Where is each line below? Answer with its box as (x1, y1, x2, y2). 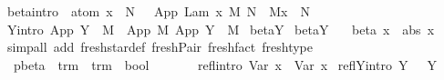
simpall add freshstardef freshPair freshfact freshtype (6, 37, 314, 56)
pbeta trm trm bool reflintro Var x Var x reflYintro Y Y (13, 55, 437, 74)
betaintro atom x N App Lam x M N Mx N (6, 2, 310, 20)
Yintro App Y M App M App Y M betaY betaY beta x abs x (6, 19, 435, 38)
